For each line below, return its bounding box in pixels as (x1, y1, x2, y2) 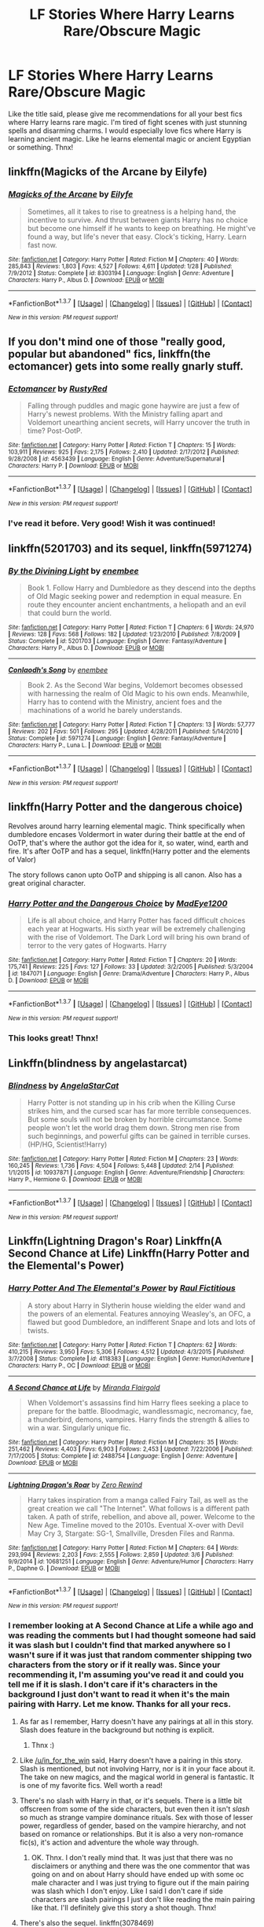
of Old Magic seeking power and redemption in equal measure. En (27, 592, 242, 601)
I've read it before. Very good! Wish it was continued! (8, 517, 216, 528)
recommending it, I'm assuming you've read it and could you (8, 1669, 244, 1680)
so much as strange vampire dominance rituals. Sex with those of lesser (19, 1812, 254, 1822)
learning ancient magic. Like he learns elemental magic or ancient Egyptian (8, 134, 251, 143)
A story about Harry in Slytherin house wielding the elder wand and (27, 1301, 246, 1310)
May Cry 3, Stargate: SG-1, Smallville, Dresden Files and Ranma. (27, 1529, 235, 1538)
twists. (27, 1326, 49, 1335)
